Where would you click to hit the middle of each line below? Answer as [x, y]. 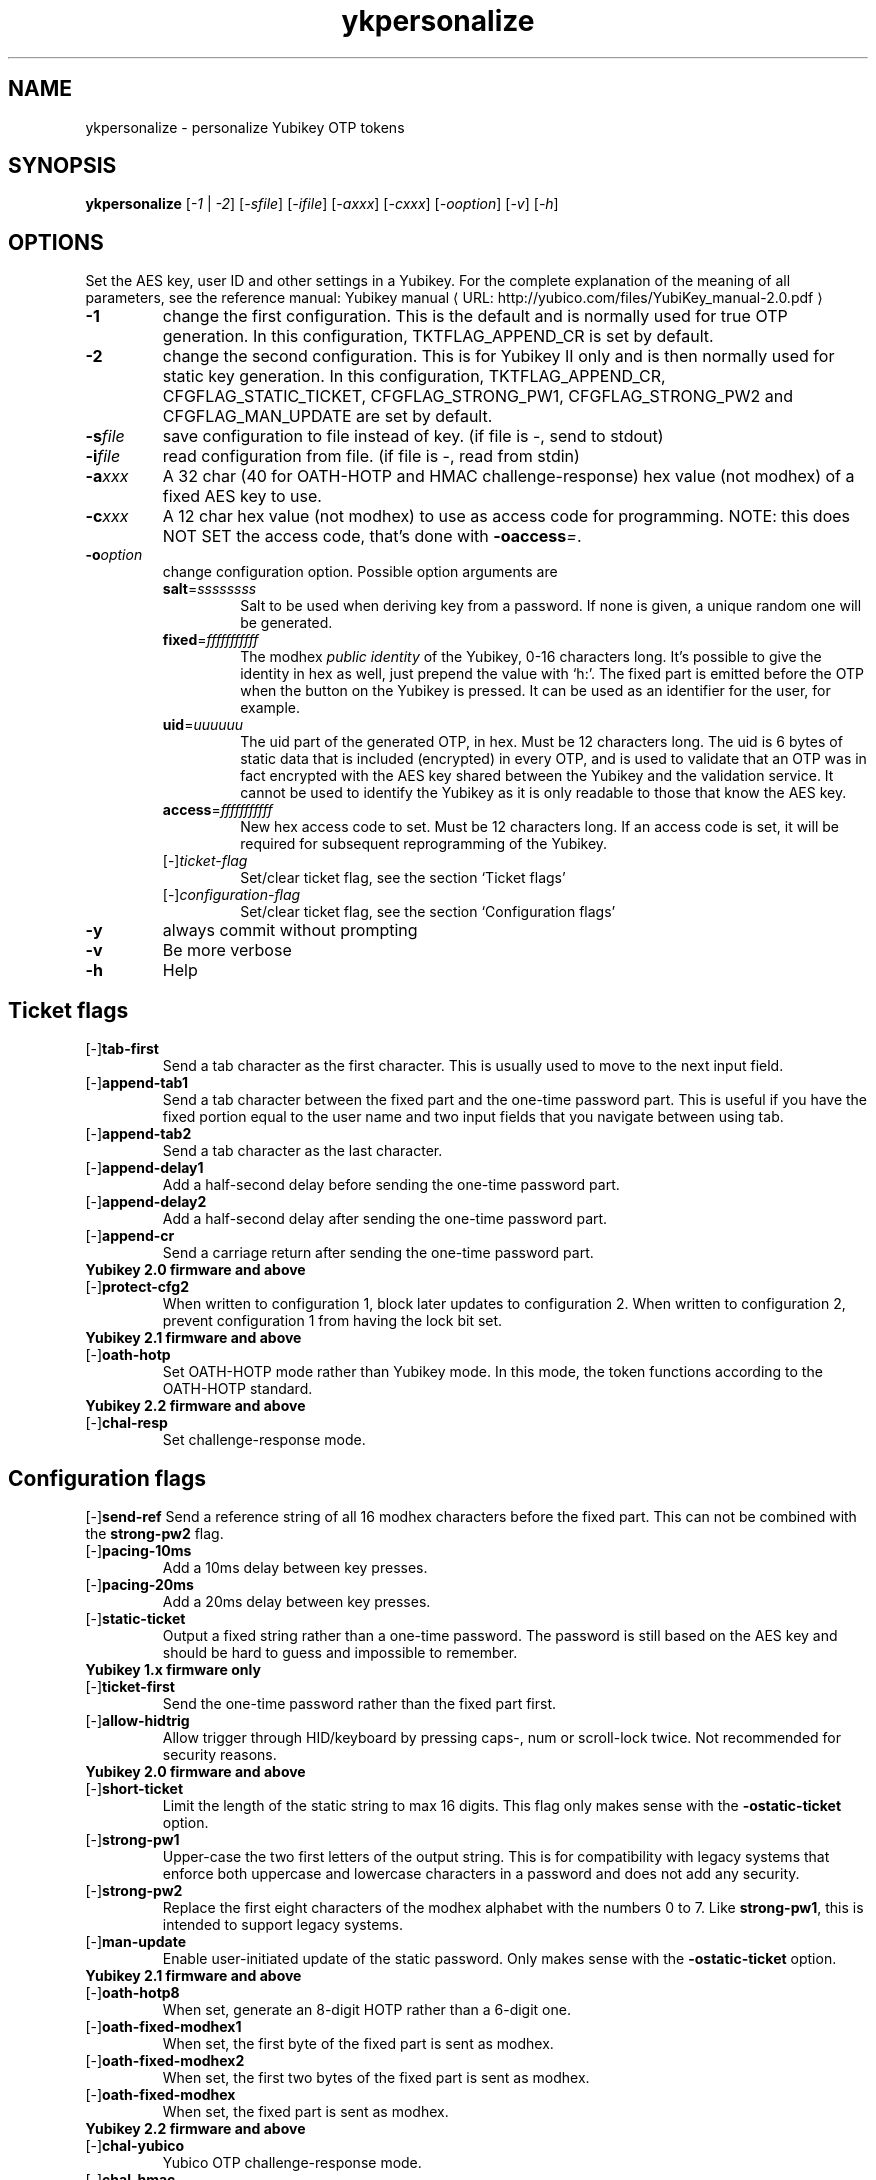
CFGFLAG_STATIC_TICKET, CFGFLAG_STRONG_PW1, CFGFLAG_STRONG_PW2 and [477, 396]
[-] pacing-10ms [138, 1550]
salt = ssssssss [209, 589]
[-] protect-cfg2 [137, 1287]
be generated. [286, 623]
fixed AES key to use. [242, 496]
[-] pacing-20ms [139, 1584]
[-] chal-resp [126, 1423]
